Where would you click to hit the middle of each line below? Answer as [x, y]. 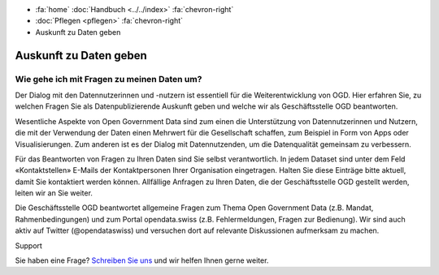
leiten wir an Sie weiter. [54, 193]
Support [28, 245]
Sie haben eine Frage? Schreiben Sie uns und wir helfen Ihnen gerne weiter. [142, 260]
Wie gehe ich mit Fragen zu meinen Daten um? [109, 79]
